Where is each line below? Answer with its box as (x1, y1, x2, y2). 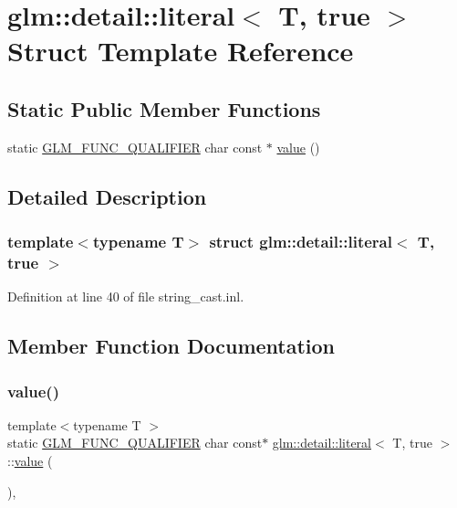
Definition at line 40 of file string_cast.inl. (7, 287, 244, 306)
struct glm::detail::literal (209, 230, 392, 253)
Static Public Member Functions (7, 94, 321, 122)
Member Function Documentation (7, 332, 336, 360)
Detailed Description (7, 182, 207, 210)
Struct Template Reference (7, 32, 354, 69)
